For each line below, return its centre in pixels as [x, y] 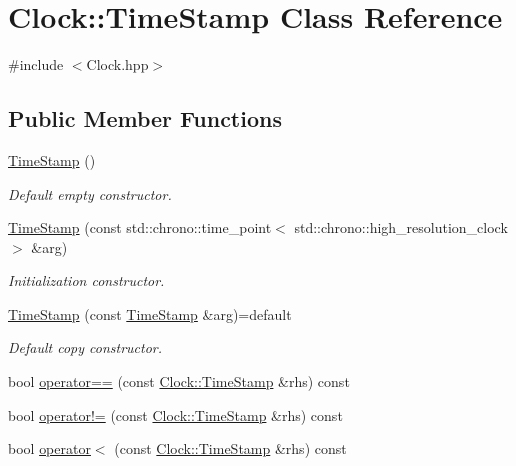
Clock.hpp [117, 64]
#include [36, 64]
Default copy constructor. [85, 347]
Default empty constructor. [90, 193]
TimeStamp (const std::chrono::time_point [140, 227]
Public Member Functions [145, 118]
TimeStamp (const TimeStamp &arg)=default [150, 313]
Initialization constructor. [86, 280]
